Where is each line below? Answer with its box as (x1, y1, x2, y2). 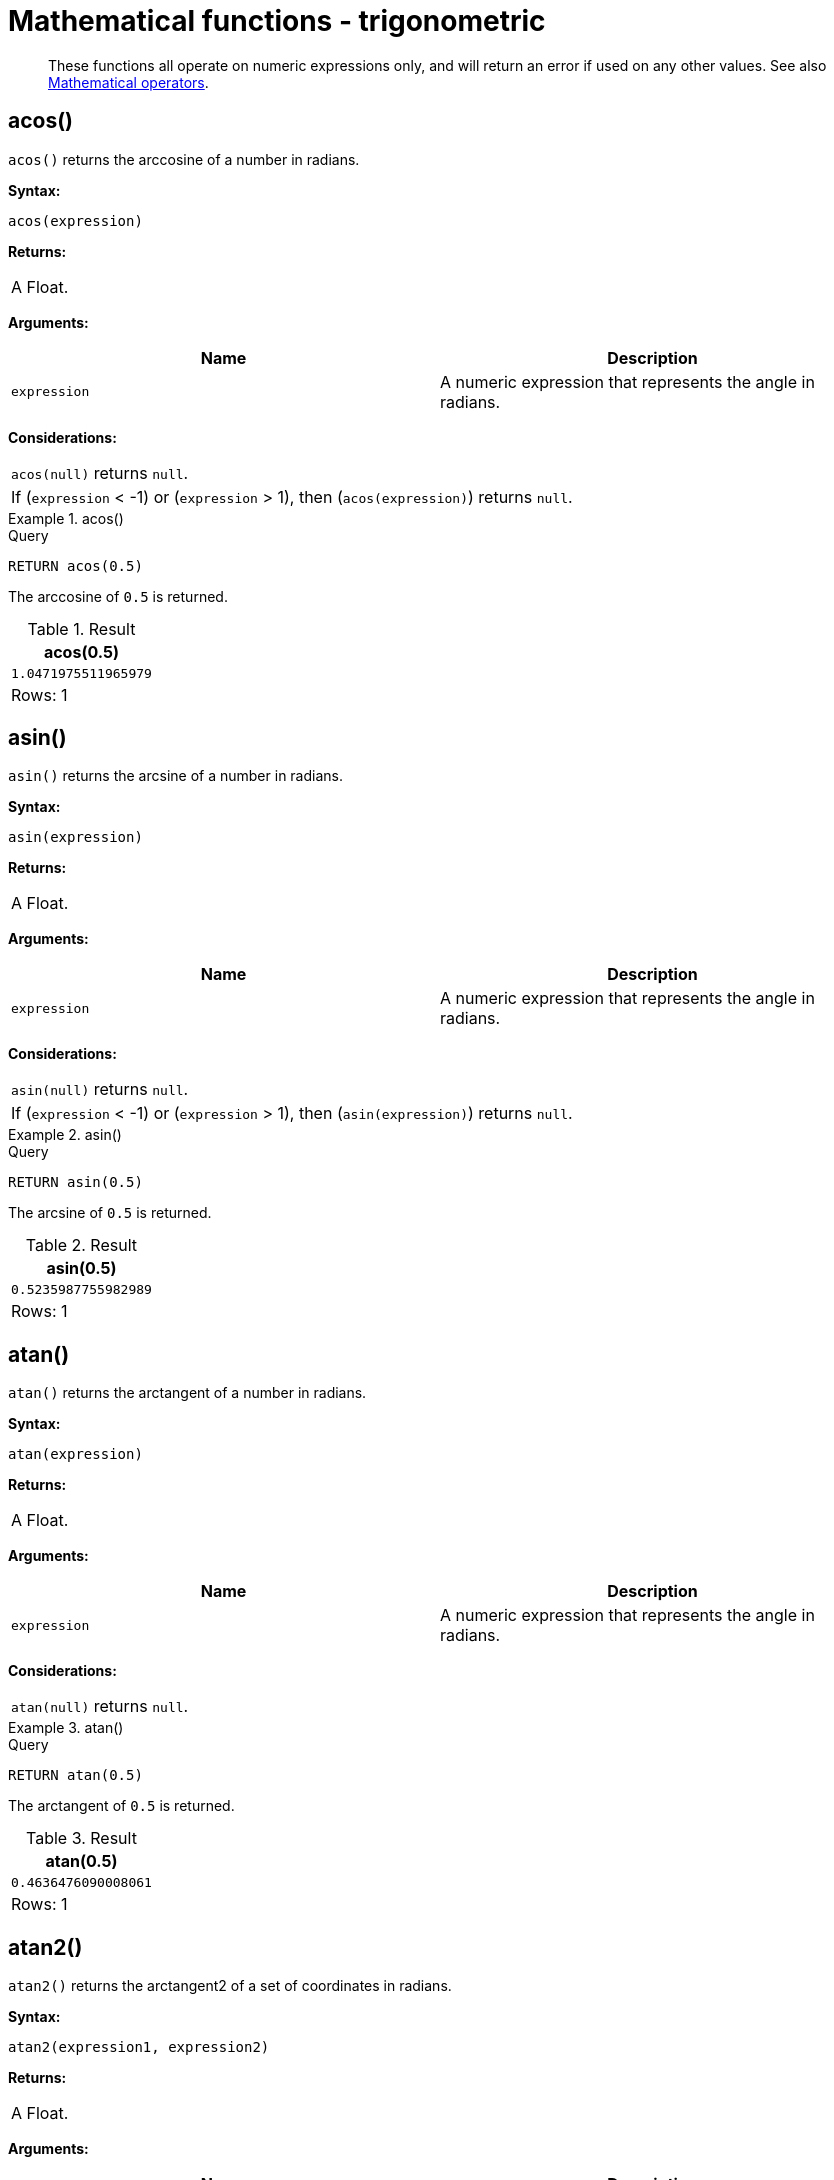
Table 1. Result (27, 618, 136, 639)
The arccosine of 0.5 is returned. (8, 587, 228, 605)
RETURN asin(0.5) (8, 1174, 143, 1191)
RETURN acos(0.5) (8, 557, 143, 574)
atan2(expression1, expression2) (8, 2039, 270, 2056)
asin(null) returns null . (11, 1079, 189, 1100)
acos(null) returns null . (11, 462, 189, 483)
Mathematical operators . (48, 73, 209, 91)
